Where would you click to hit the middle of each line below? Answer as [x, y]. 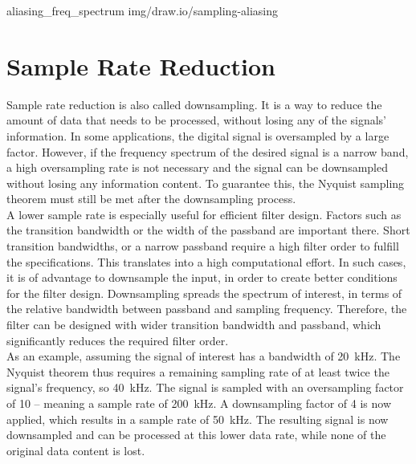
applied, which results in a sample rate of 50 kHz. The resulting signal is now [198, 419]
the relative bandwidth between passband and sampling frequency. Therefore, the [207, 309]
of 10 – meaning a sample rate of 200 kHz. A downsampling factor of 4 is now [199, 403]
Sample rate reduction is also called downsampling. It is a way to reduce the [194, 104]
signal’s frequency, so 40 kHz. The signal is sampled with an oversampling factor [205, 387]
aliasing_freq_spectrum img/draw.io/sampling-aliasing [143, 10]
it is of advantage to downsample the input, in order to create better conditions [202, 277]
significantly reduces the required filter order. [118, 340]
